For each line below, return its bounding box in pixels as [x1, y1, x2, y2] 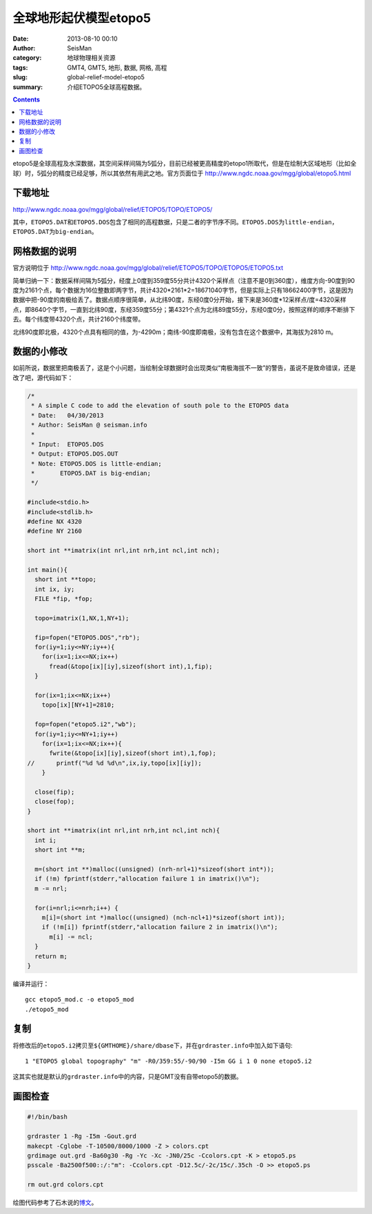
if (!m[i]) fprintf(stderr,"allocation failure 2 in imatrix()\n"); [41, 923, 278, 931]
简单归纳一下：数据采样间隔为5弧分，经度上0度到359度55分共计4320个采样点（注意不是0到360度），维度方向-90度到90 [12, 276, 355, 284]
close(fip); [34, 787, 75, 796]
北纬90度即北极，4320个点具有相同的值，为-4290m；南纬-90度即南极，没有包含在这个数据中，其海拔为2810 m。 [12, 328, 338, 336]
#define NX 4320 [27, 518, 83, 525]
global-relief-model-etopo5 [67, 73, 145, 81]
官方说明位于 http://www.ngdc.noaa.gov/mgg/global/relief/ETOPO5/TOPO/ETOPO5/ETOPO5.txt [12, 264, 284, 272]
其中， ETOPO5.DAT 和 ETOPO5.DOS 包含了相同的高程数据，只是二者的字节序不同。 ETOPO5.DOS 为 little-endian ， [12, 217, 338, 226]
